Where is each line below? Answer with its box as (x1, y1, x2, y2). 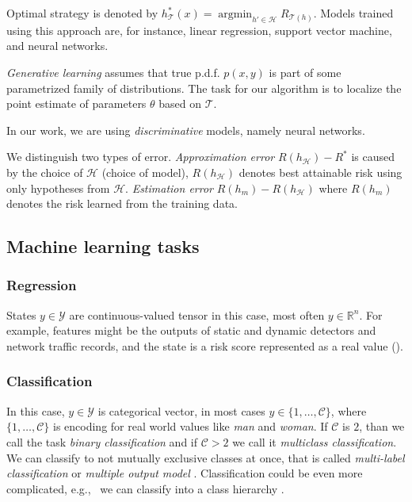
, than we (359, 418, 405, 435)
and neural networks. (6, 37, 109, 54)
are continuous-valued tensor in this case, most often (69, 306, 325, 323)
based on (158, 95, 202, 112)
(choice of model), (101, 163, 189, 180)
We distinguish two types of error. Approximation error (6, 148, 275, 165)
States (6, 306, 36, 323)
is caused (351, 148, 395, 165)
